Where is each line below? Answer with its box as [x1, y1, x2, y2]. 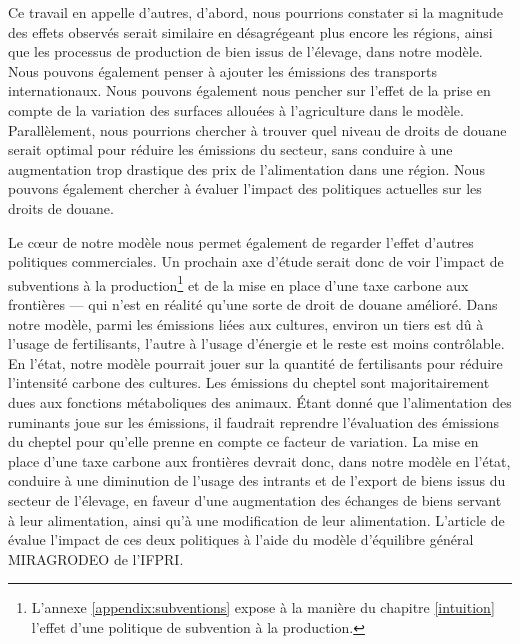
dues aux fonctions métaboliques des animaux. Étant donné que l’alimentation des [8, 391, 512, 412]
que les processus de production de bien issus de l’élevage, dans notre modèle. [8, 41, 483, 62]
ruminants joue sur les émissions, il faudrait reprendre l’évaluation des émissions [8, 411, 500, 432]
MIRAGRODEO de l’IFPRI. [8, 548, 184, 569]
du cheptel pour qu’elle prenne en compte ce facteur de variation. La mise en [8, 431, 479, 452]
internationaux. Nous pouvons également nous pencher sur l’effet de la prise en [8, 80, 491, 101]
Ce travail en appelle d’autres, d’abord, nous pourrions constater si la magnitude [8, 2, 503, 22]
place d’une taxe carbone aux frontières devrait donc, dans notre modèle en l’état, [8, 450, 511, 471]
